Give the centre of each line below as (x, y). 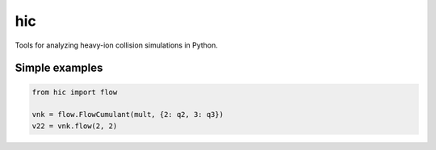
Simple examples (59, 68)
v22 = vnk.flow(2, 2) (75, 126)
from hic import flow (75, 92)
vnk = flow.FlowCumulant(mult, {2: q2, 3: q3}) (128, 115)
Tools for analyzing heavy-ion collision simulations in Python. (116, 45)
